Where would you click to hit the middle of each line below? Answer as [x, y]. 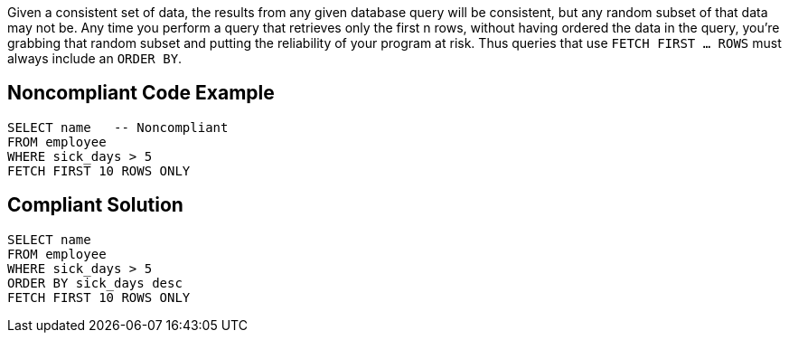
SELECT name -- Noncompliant [118, 127]
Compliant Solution [95, 205]
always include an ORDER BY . [95, 58]
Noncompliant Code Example [141, 93]
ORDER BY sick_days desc [95, 283]
